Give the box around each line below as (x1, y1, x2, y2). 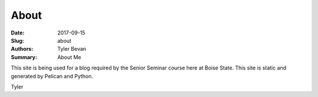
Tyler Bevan (57, 46, 87, 53)
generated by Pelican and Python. (11, 72, 94, 79)
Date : (11, 29, 25, 36)
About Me (57, 53, 82, 61)
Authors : (11, 46, 34, 53)
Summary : (11, 53, 38, 61)
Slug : (11, 37, 25, 44)
